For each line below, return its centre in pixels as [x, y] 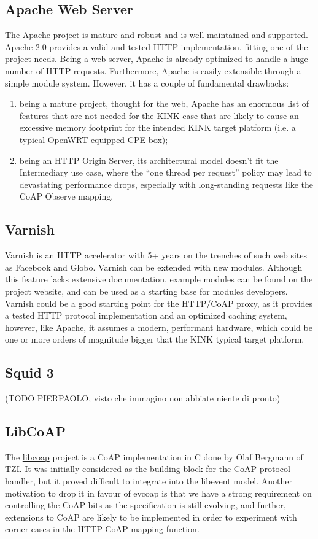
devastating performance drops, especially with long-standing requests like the [166, 184]
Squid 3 [29, 372]
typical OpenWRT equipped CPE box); [94, 139]
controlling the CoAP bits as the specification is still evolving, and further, [145, 505]
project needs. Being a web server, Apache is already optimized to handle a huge [157, 59]
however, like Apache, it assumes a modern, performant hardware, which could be [159, 327]
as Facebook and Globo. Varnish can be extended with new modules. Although [154, 267]
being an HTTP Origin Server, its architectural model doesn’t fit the [149, 160]
